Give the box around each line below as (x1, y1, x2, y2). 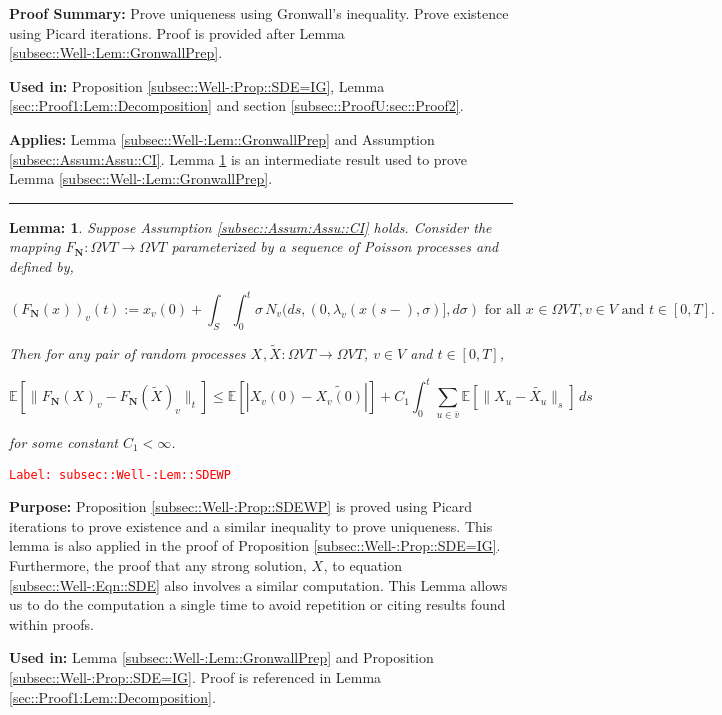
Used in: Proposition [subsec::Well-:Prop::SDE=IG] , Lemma (9, 75, 385, 96)
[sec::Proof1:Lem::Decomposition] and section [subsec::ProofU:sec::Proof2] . (9, 95, 464, 116)
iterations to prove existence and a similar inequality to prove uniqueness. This (9, 515, 493, 536)
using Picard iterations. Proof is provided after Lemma (9, 22, 345, 43)
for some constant (9, 432, 118, 453)
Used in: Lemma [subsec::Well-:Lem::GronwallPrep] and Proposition (9, 647, 434, 668)
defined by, (9, 255, 74, 276)
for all (484, 303, 521, 318)
